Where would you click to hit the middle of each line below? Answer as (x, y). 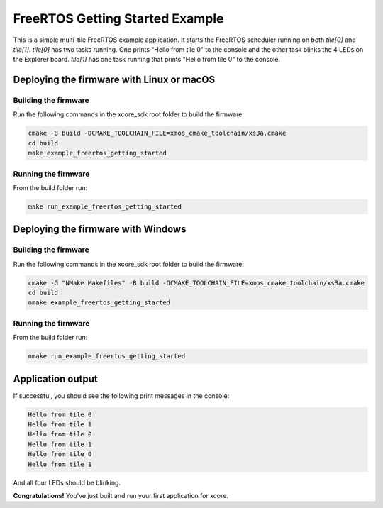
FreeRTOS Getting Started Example (118, 18)
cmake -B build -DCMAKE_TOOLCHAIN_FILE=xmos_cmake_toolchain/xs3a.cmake (157, 133)
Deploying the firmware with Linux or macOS (114, 80)
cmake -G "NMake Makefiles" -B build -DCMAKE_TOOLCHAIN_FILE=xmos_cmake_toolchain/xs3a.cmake (196, 283)
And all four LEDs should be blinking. (67, 482)
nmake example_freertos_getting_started (99, 303)
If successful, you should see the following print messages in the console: (121, 396)
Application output (56, 379)
